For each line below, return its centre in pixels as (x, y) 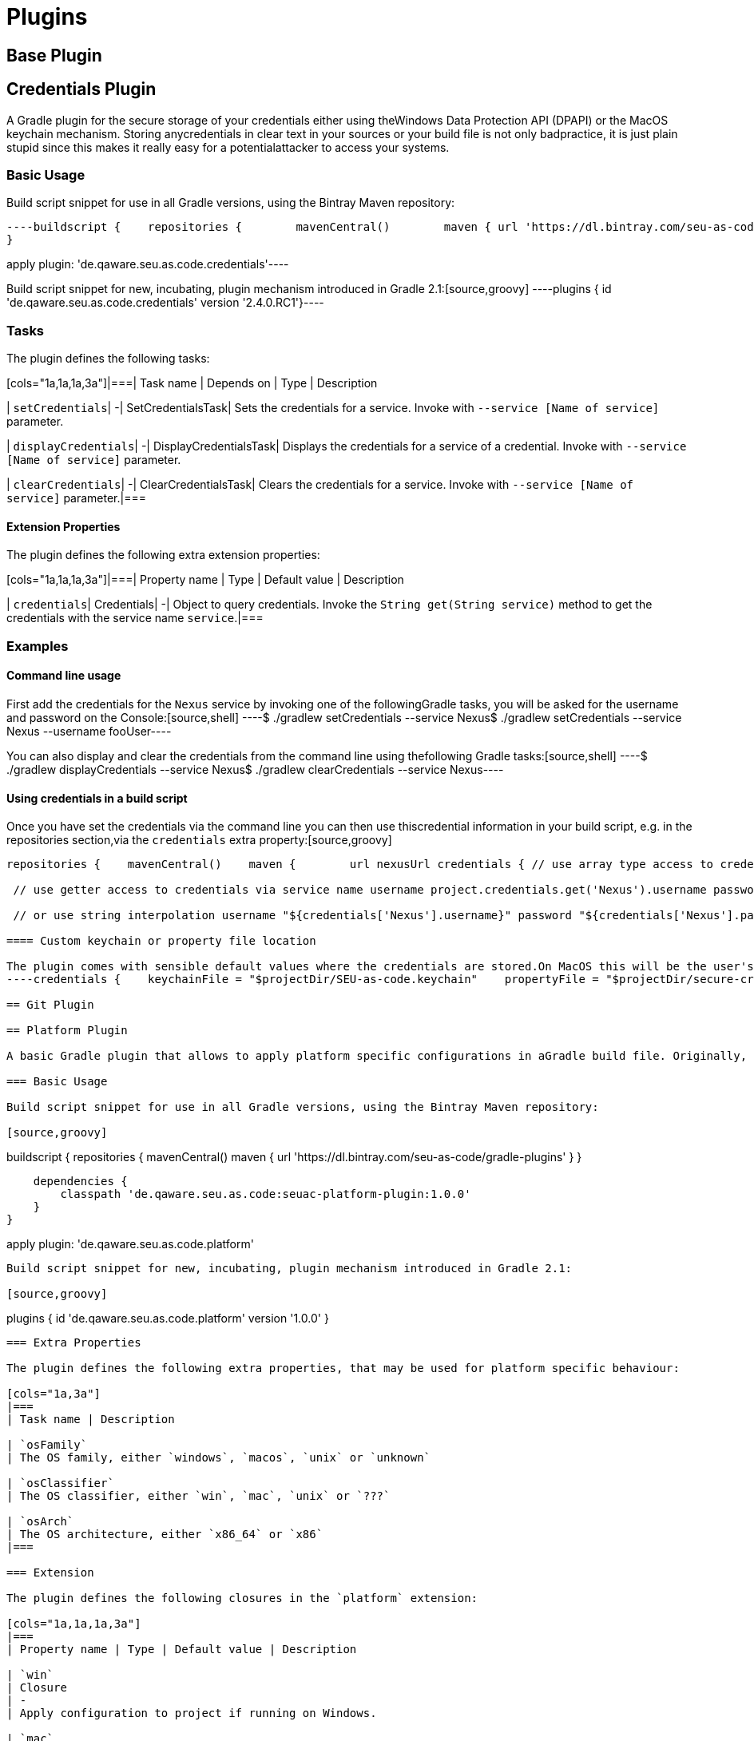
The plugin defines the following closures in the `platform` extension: (242, 1598)
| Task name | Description (91, 1420)
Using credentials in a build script (97, 798)
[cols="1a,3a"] (54, 1394)
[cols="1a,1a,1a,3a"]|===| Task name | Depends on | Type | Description (192, 383)
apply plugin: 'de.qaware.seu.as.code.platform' (130, 1244)
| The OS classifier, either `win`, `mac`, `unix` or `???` (198, 1496)
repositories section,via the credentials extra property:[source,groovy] (199, 840)
